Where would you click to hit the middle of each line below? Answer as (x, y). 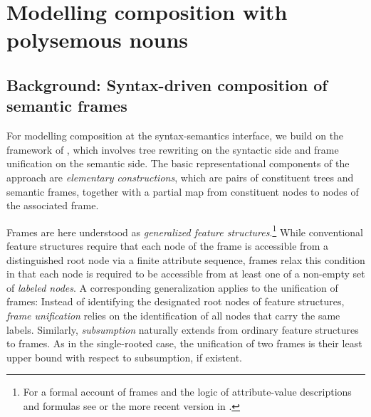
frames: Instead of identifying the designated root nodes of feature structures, (176, 301)
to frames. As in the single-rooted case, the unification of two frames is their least (184, 343)
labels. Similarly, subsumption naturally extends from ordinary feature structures (183, 329)
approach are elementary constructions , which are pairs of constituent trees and (180, 177)
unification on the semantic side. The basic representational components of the (178, 163)
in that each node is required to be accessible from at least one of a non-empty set (186, 274)
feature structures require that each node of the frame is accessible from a (168, 245)
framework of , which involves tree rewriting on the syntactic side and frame (173, 149)
